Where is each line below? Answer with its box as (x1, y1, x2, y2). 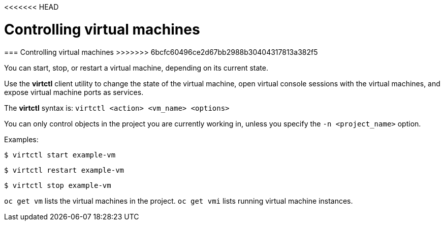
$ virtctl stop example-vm (4, 181, 111, 189)
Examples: (4, 135, 39, 144)
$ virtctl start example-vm (4, 150, 116, 159)
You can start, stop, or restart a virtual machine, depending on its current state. (4, 63, 269, 72)
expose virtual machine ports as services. (4, 87, 144, 97)
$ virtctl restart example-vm (4, 166, 124, 174)
